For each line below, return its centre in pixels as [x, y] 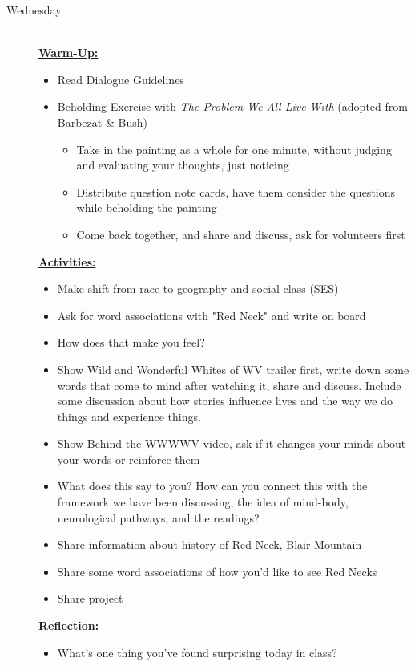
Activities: [67, 261]
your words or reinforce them [129, 459]
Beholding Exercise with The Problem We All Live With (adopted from [232, 106]
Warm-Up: [68, 53]
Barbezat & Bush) [102, 122]
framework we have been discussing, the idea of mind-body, [203, 502]
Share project [90, 598]
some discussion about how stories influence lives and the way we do [225, 401]
